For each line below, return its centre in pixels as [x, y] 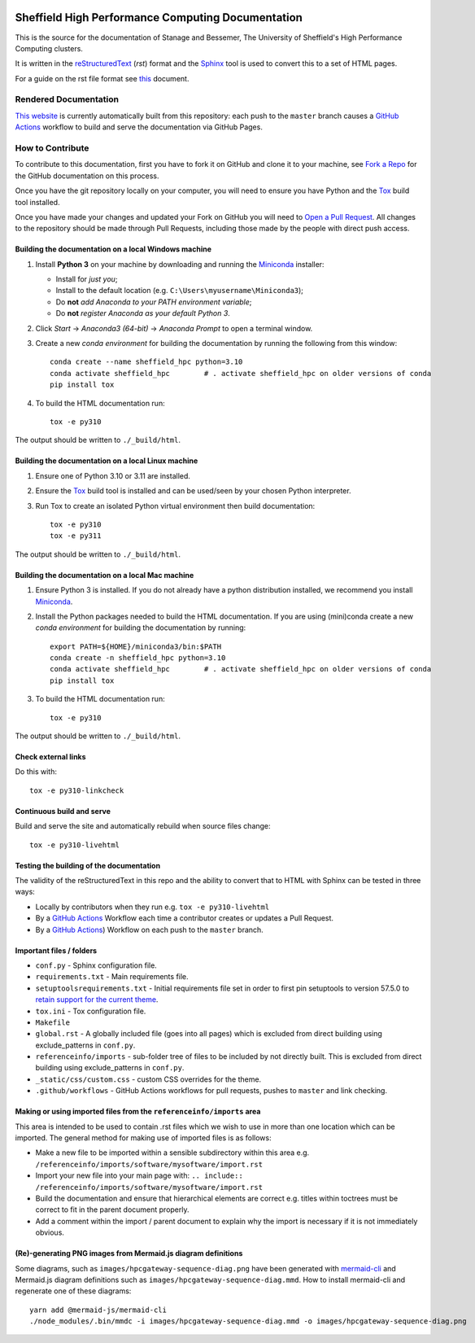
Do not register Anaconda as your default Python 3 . [143, 313]
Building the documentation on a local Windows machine [113, 249]
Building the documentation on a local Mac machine [105, 575]
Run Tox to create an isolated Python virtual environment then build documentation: [175, 505]
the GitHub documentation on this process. [87, 176]
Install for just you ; [87, 279]
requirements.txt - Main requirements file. [112, 977]
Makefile [53, 1022]
